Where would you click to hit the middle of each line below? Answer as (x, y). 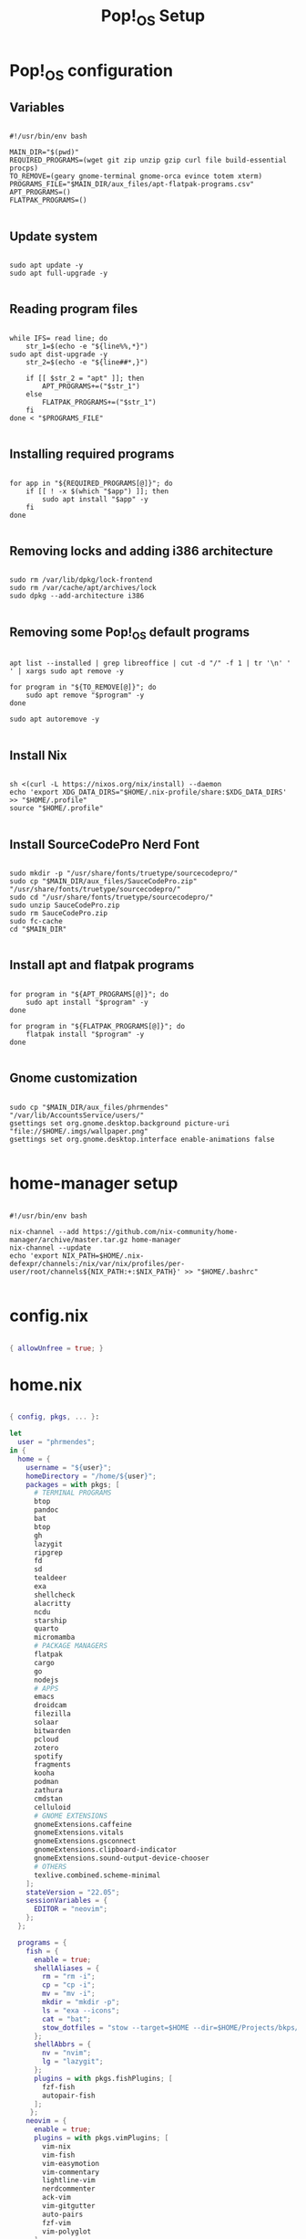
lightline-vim (69, 2181)
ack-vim (56, 2198)
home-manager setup (94, 1183)
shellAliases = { (66, 1968)
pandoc (46, 1510)
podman (46, 1782)
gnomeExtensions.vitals (79, 1832)
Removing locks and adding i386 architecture (141, 551)
